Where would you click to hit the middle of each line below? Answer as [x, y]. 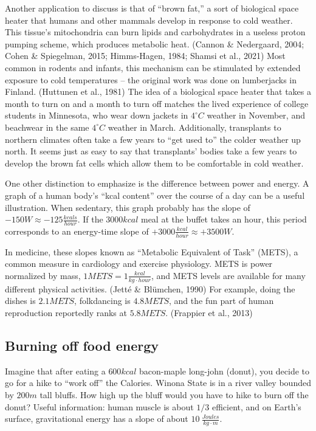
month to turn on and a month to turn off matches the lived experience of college [157, 103]
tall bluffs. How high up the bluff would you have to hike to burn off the [174, 394]
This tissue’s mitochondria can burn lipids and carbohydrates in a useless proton [155, 32]
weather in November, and [256, 115]
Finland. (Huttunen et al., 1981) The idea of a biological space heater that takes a [158, 91]
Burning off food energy [82, 345]
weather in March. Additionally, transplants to [194, 127]
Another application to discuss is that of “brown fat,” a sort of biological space [152, 8]
